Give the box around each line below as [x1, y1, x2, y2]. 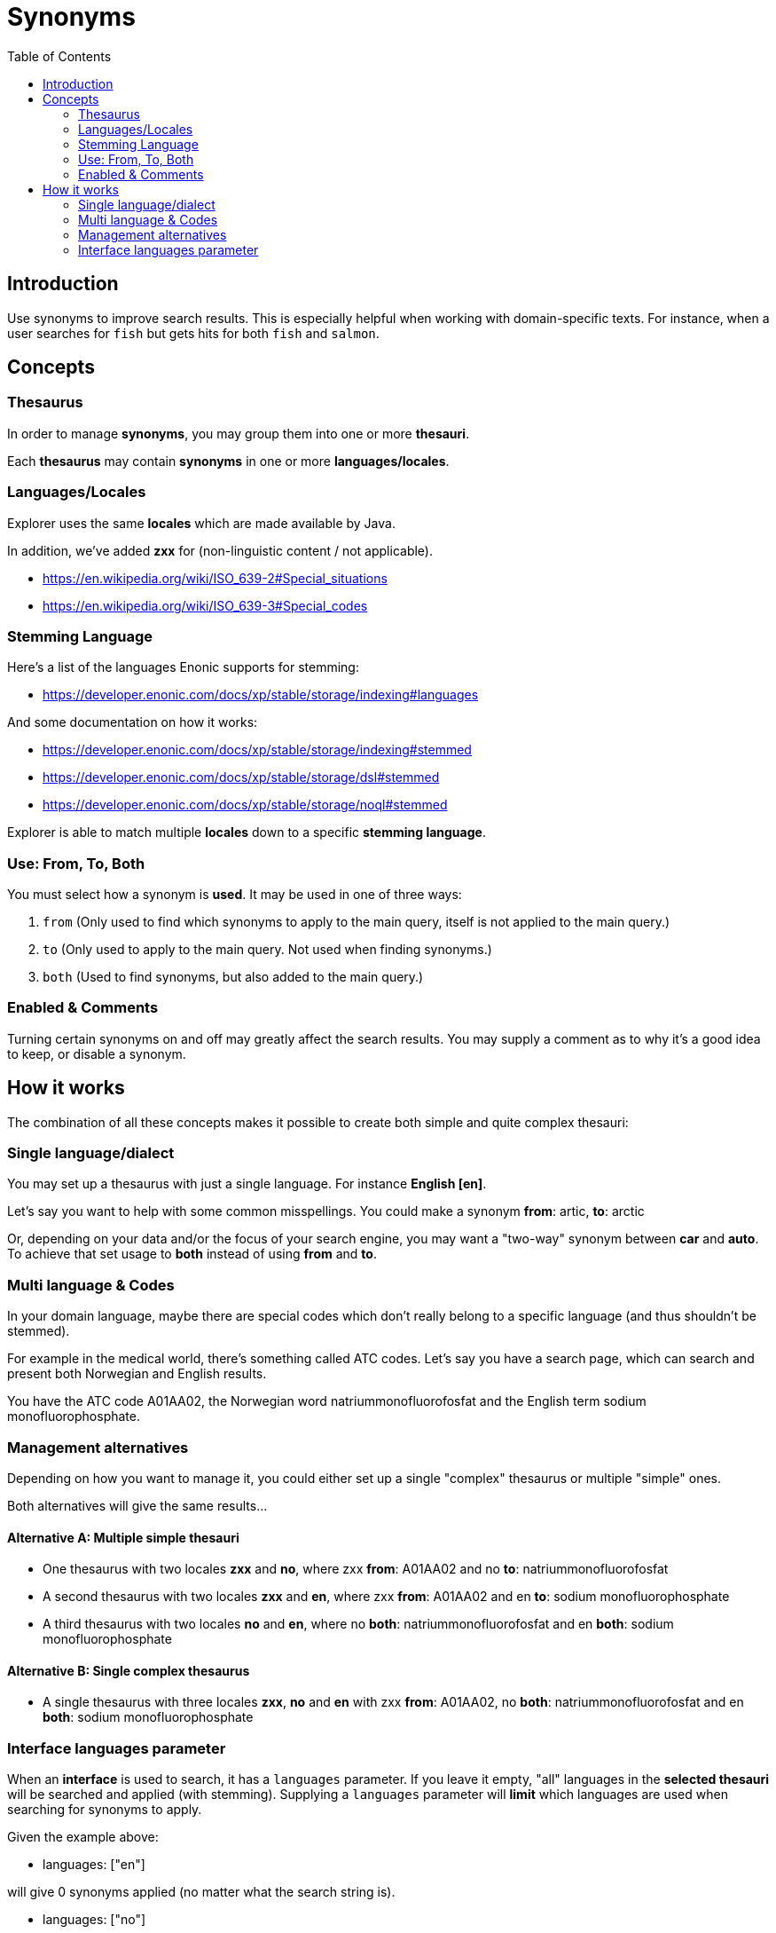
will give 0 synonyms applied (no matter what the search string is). [7, 1884, 396, 1900]
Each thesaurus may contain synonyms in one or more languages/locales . [7, 453, 450, 469]
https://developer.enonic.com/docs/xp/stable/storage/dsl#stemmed [43, 769, 440, 785]
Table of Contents [7, 48, 112, 64]
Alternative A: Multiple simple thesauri [7, 1529, 239, 1545]
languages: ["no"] [43, 1912, 146, 1928]
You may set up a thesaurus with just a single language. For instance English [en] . [7, 1176, 487, 1192]
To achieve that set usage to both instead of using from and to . [7, 1246, 377, 1262]
